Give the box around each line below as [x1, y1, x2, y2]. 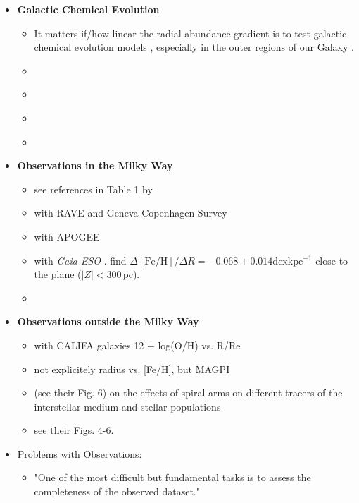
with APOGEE [34, 229, 100, 243]
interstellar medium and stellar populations [34, 399, 221, 413]
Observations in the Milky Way [17, 158, 173, 173]
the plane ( [34, 267, 82, 281]
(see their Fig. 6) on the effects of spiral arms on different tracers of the [34, 385, 343, 400]
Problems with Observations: [17, 446, 142, 461]
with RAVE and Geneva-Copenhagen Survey [34, 205, 227, 220]
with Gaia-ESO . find [34, 253, 127, 267]
